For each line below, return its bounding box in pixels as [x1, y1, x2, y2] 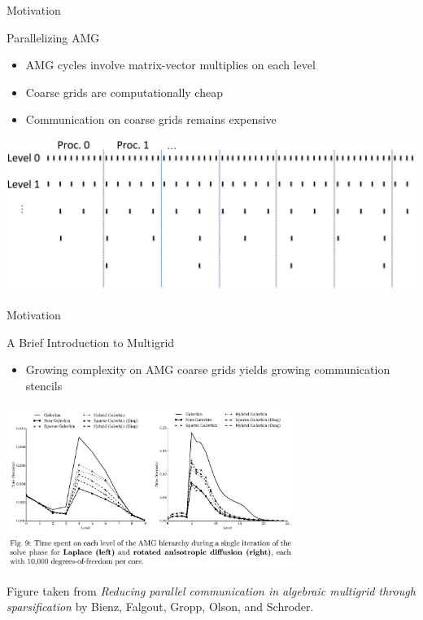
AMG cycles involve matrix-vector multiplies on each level [25, 56, 316, 73]
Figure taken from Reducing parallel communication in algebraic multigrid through [7, 582, 416, 599]
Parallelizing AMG [7, 29, 100, 46]
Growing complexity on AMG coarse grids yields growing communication [25, 361, 390, 378]
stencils [25, 376, 63, 394]
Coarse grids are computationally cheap [25, 83, 223, 100]
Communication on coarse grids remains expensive [25, 111, 277, 128]
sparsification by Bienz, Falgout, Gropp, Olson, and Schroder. [7, 598, 314, 615]
